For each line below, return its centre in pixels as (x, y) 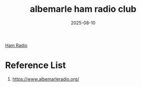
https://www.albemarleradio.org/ (46, 79)
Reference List (35, 65)
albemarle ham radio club (83, 9)
